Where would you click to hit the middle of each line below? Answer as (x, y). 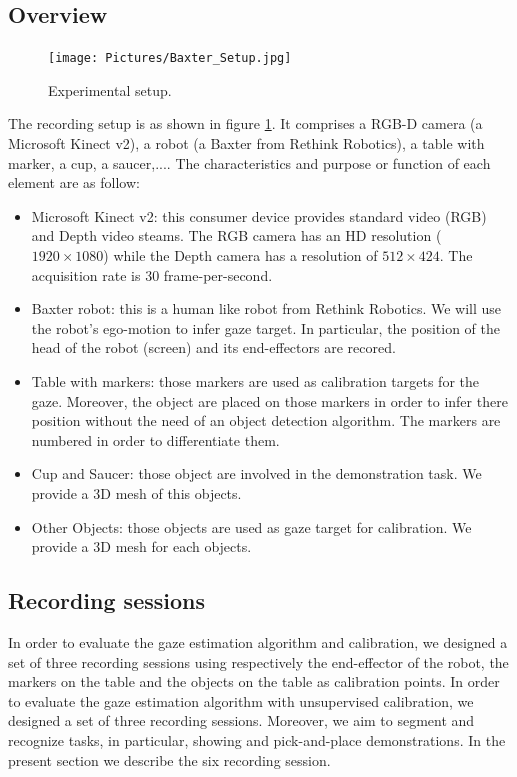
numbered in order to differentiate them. (155, 439)
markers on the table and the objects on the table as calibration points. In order (254, 681)
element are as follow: (74, 182)
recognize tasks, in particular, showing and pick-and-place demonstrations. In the (257, 739)
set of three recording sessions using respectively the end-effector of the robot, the (258, 661)
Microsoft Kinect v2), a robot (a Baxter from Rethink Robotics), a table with (246, 143)
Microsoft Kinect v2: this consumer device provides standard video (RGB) (259, 215)
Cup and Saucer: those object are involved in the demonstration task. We (256, 473)
